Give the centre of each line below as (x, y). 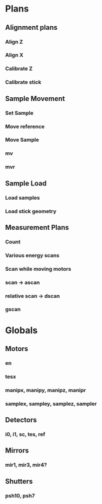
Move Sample (22, 140)
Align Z (14, 42)
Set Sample (19, 113)
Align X (14, 55)
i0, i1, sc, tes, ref (25, 434)
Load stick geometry (31, 211)
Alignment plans (31, 27)
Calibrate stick (23, 82)
